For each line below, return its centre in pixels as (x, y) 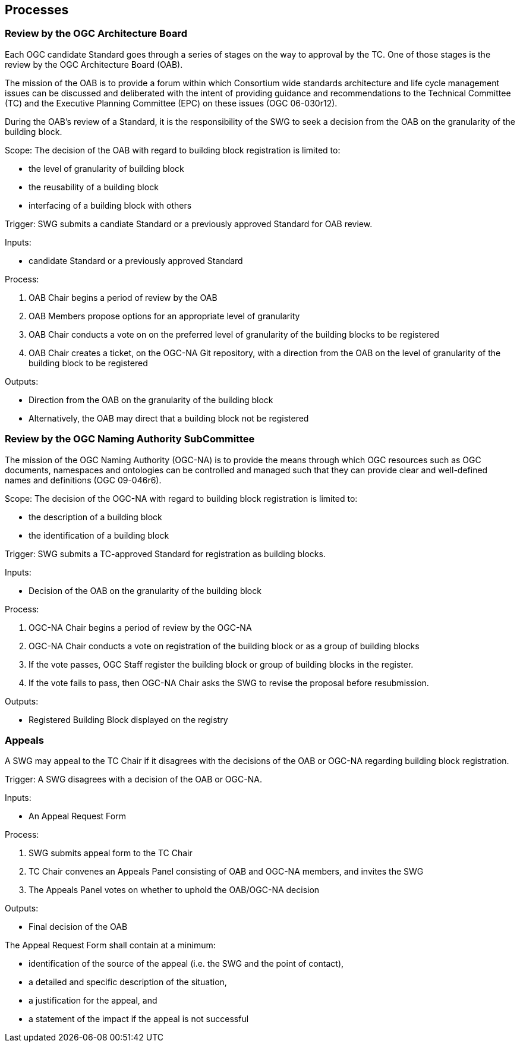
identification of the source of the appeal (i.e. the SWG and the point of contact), (186, 964)
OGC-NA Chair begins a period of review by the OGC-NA (140, 627)
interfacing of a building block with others (110, 205)
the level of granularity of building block (106, 168)
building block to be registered (88, 363)
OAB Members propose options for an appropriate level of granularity (164, 316)
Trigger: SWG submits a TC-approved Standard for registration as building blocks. (165, 554)
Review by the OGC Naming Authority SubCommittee (130, 439)
